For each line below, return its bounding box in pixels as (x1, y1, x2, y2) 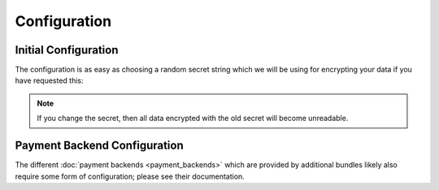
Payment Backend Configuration (15, 139, 185, 153)
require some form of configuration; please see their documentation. (15, 171, 246, 181)
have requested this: (15, 76, 85, 85)
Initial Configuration (15, 43, 119, 57)
